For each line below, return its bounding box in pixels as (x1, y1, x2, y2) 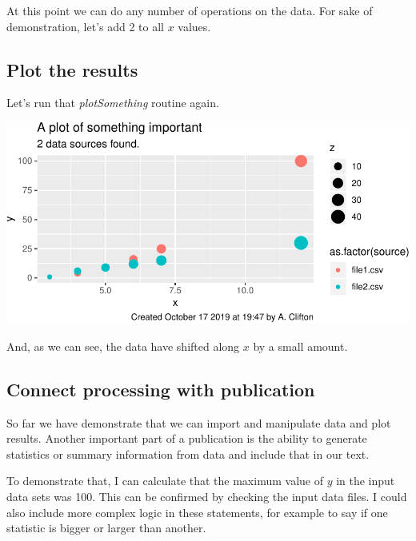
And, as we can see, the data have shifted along (6, 337, 240, 354)
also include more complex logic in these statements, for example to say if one (6, 503, 388, 520)
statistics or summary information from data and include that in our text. (6, 445, 370, 462)
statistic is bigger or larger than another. (6, 519, 206, 536)
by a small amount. (253, 337, 348, 354)
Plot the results (6, 57, 138, 82)
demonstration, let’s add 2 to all (6, 18, 164, 34)
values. (178, 18, 211, 34)
